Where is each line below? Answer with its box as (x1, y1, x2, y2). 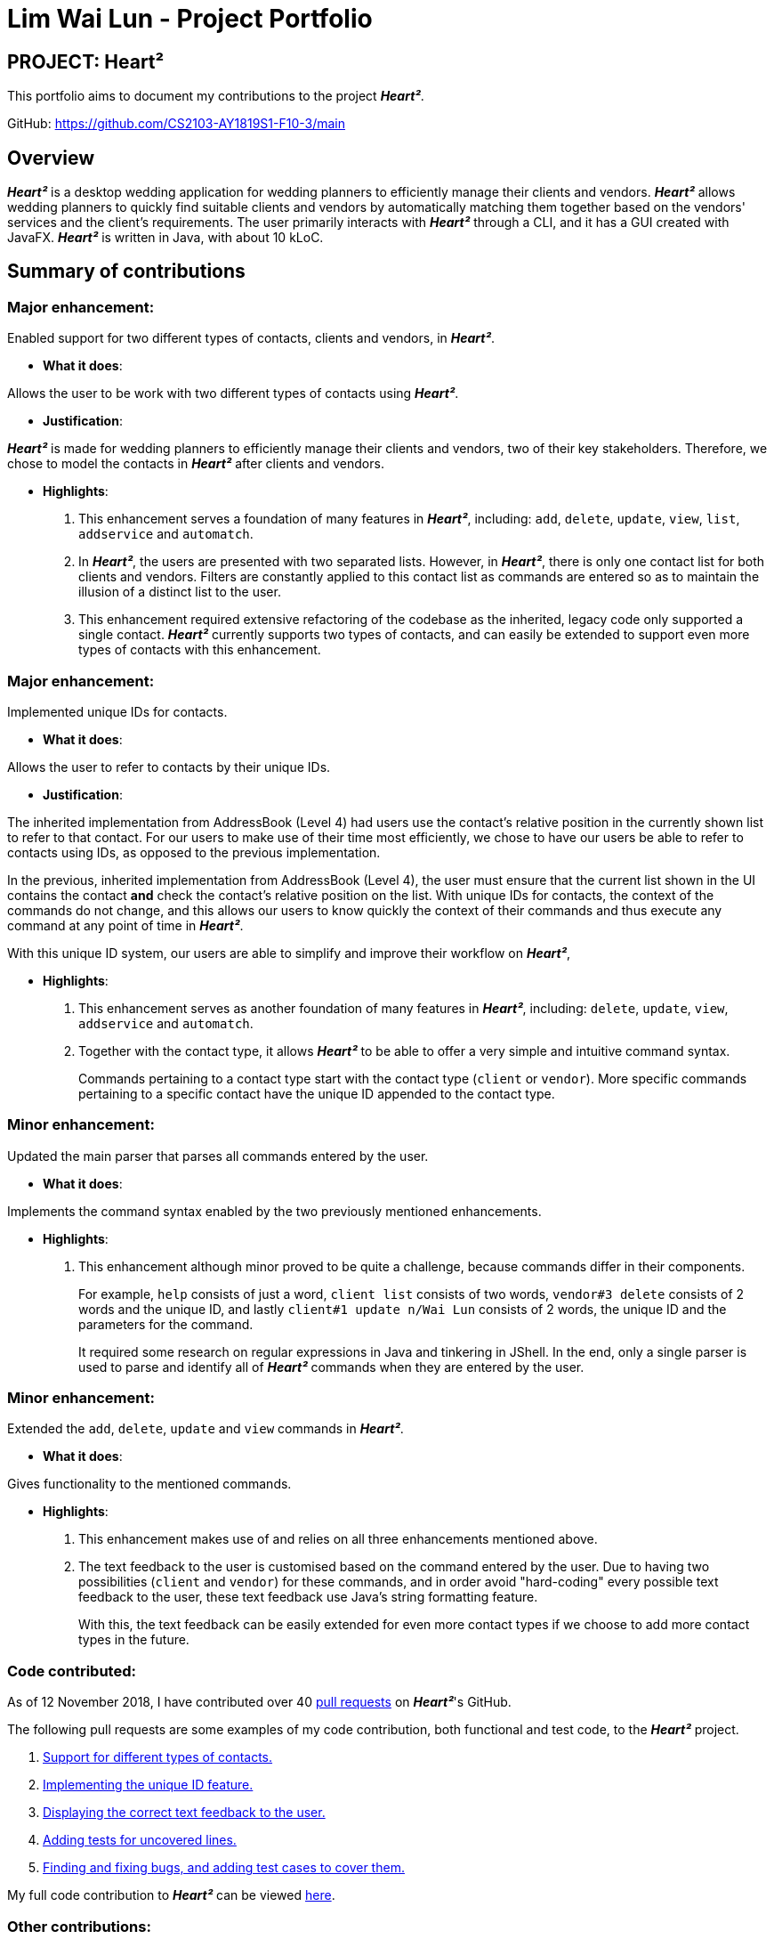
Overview (7, 146, 95, 169)
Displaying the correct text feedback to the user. (43, 1805, 326, 1821)
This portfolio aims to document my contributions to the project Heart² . (7, 88, 424, 104)
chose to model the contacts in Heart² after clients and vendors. (7, 456, 384, 472)
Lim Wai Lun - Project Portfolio (7, 4, 373, 34)
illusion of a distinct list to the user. (78, 584, 281, 600)
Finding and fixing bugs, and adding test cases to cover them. (43, 1860, 405, 1876)
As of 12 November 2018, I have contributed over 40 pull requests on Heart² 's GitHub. (7, 1694, 512, 1710)
